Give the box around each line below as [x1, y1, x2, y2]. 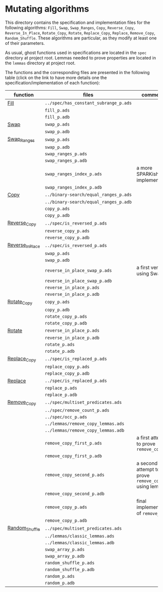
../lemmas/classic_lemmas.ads [44, 534, 115, 539]
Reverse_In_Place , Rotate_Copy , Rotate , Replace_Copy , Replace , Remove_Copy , [5, 30, 155, 36]
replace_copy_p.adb [44, 370, 90, 376]
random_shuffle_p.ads [44, 560, 95, 566]
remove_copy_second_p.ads [44, 472, 105, 478]
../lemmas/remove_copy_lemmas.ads [44, 421, 125, 427]
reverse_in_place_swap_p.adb [44, 278, 112, 284]
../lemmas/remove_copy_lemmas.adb [44, 428, 125, 433]
